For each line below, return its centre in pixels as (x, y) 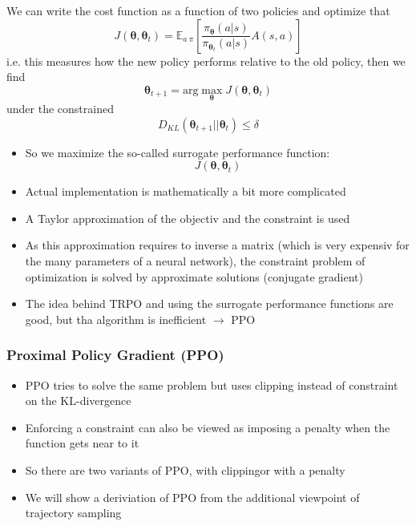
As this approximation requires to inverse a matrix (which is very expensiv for (217, 245)
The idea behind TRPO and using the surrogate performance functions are (209, 303)
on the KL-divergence (78, 401)
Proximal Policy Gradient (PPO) (115, 355)
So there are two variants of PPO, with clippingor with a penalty (185, 469)
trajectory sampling (73, 513)
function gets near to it (82, 443)
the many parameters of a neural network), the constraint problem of (195, 260)
